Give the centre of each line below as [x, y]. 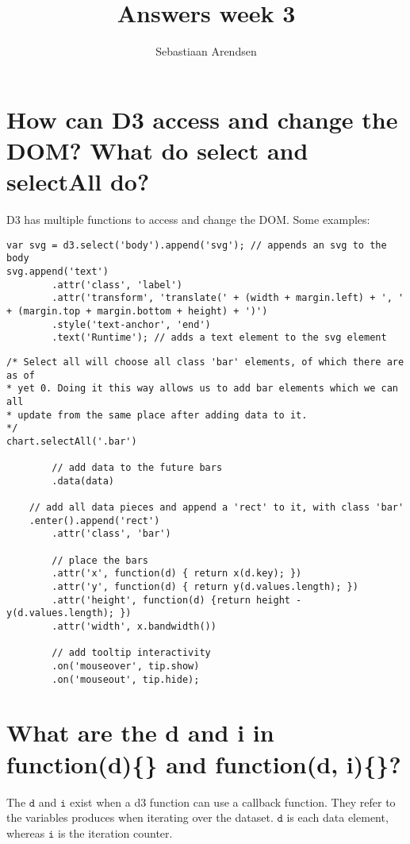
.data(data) [83, 481]
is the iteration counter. [115, 832]
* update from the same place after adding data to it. [157, 415]
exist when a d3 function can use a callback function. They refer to [233, 802]
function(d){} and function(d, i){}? [204, 763]
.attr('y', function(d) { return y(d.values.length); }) [205, 587]
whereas [26, 832]
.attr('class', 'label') [117, 285]
